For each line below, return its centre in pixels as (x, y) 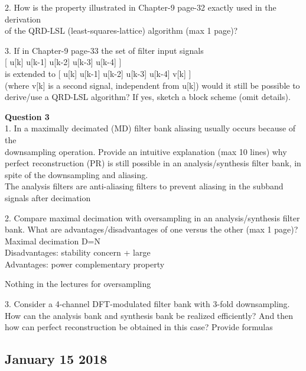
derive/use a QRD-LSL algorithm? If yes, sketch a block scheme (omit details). (148, 97)
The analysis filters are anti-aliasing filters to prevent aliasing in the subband (144, 186)
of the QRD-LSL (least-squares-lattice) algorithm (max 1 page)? (121, 30)
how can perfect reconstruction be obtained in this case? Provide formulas (139, 327)
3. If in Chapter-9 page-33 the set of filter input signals (104, 50)
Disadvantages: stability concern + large (78, 252)
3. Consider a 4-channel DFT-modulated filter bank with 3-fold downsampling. (147, 304)
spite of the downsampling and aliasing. (76, 174)
